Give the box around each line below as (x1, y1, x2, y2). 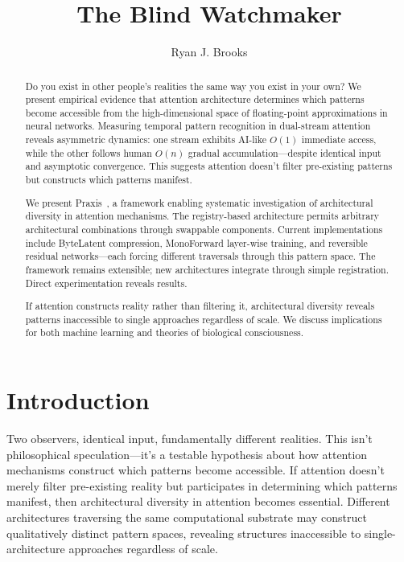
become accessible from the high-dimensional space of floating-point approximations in (25, 105, 388, 119)
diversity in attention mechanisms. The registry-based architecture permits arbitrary (25, 209, 380, 223)
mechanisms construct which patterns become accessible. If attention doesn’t (6, 461, 385, 478)
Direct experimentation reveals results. (25, 276, 188, 289)
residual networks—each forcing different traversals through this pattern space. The (25, 249, 376, 263)
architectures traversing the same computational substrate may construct (6, 509, 367, 526)
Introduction (6, 384, 150, 416)
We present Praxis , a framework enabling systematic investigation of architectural (25, 195, 373, 209)
